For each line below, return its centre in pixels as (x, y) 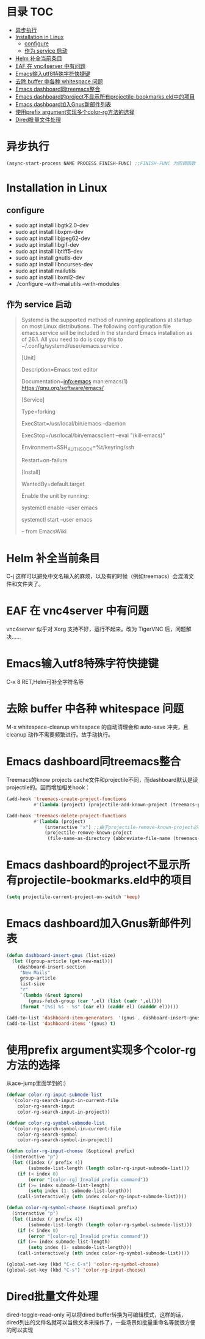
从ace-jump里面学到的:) (36, 1083)
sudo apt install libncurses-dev (54, 264)
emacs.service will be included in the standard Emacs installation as (107, 332)
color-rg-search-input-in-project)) (64, 1112)
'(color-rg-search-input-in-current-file (65, 1101)
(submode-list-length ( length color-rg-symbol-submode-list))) (110, 1225)
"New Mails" (35, 973)
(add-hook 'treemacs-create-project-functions (67, 799)
